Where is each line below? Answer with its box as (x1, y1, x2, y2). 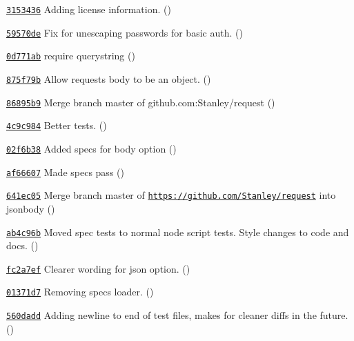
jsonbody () (6, 201, 55, 215)
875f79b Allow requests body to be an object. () (6, 71, 211, 86)
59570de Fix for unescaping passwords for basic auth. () (6, 25, 243, 39)
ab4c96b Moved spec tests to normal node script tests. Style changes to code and (6, 224, 349, 239)
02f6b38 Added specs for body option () (6, 141, 177, 155)
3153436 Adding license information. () (6, 2, 171, 16)
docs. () (6, 238, 39, 253)
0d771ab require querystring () (6, 48, 135, 63)
